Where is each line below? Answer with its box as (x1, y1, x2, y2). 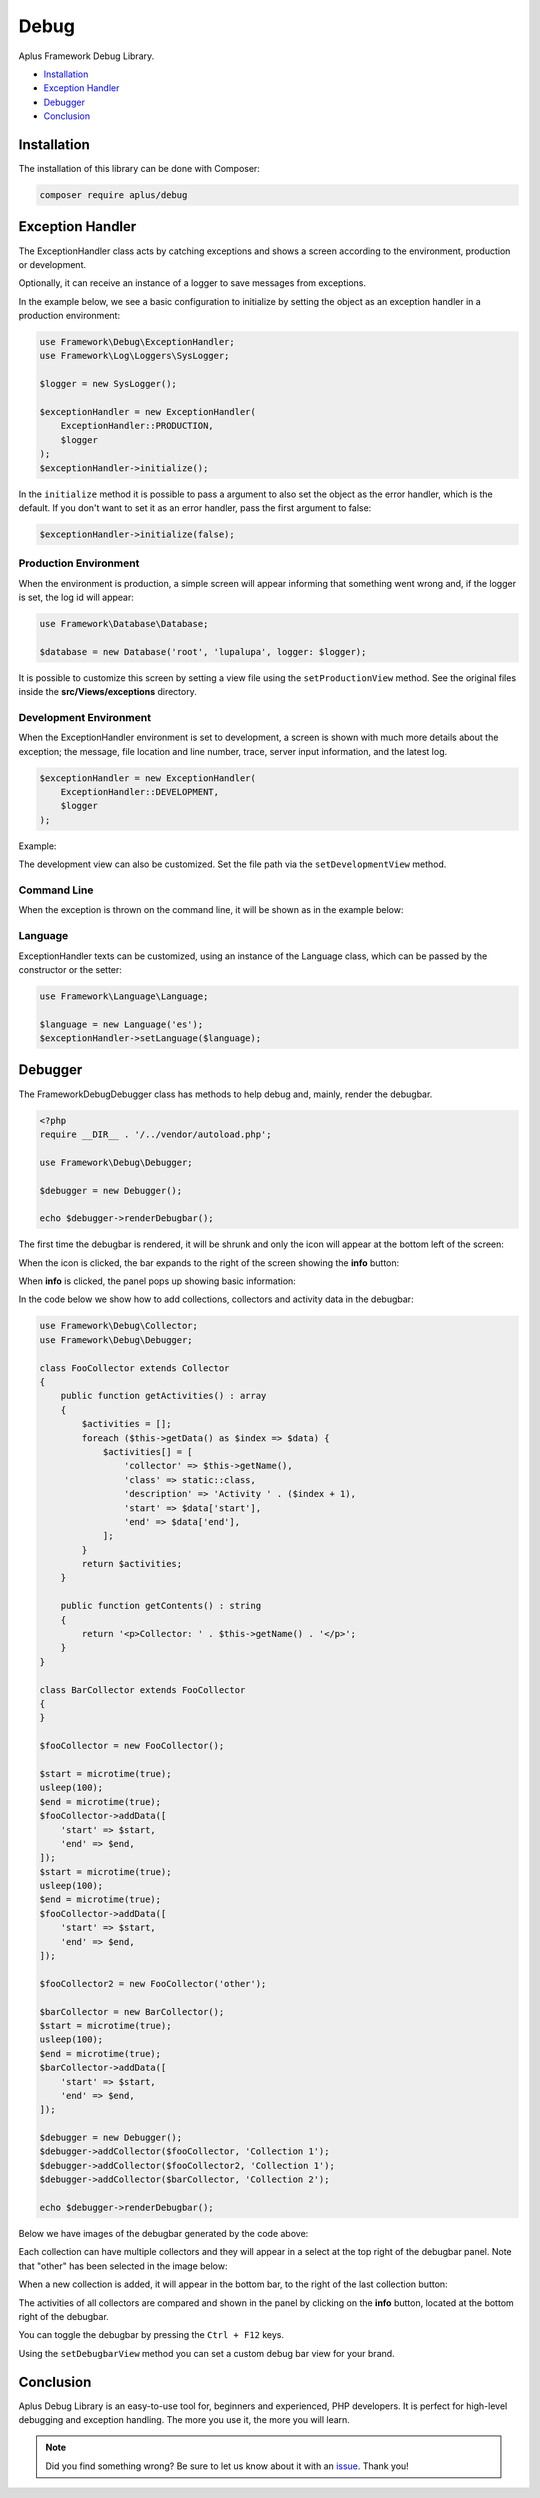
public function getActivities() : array (60, 1390, 267, 1402)
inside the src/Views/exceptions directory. (18, 686, 197, 698)
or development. (18, 258, 87, 270)
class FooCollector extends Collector (39, 1362, 230, 1374)
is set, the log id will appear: (18, 591, 135, 604)
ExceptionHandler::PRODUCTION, (60, 420, 214, 432)
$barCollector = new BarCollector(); (39, 2006, 225, 2017)
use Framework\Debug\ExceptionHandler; (39, 336, 235, 348)
